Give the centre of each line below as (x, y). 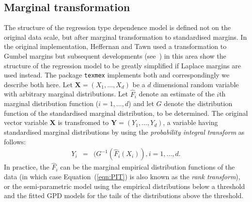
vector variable (26, 122)
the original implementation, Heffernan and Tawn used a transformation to (115, 46)
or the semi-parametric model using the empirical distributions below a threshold (125, 186)
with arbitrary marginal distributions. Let (66, 94)
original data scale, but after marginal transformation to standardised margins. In (126, 37)
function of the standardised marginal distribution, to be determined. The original (126, 113)
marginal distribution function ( (51, 103)
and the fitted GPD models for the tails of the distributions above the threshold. (124, 195)
